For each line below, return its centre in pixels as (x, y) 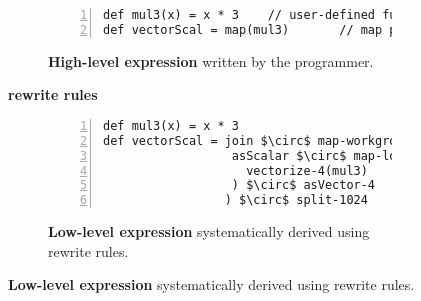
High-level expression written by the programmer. (211, 60)
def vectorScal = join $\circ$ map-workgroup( (260, 140)
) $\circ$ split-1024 (296, 200)
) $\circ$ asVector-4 (303, 185)
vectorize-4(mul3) (307, 170)
